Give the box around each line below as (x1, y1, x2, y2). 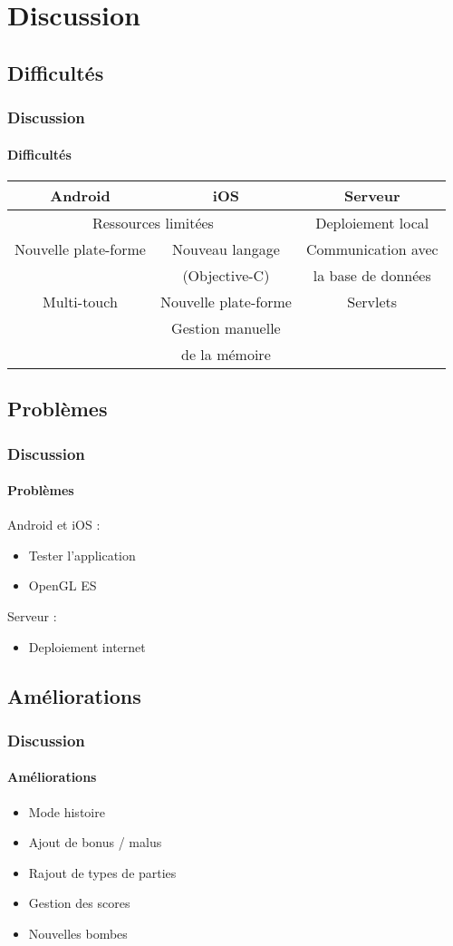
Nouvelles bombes (28, 923, 128, 942)
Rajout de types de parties (28, 863, 177, 882)
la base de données (313, 264, 431, 286)
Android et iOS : (7, 515, 101, 534)
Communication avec (305, 238, 439, 259)
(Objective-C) (182, 264, 270, 286)
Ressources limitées (92, 211, 214, 233)
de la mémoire (181, 343, 271, 365)
